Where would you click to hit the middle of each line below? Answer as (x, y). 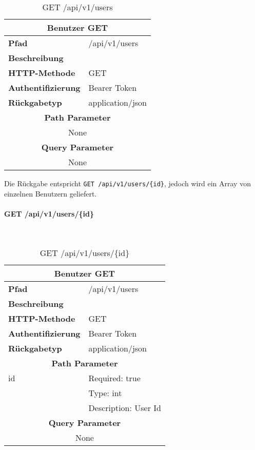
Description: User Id (125, 407)
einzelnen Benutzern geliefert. (51, 193)
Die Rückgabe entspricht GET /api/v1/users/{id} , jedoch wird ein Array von (128, 183)
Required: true (114, 378)
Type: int (105, 393)
